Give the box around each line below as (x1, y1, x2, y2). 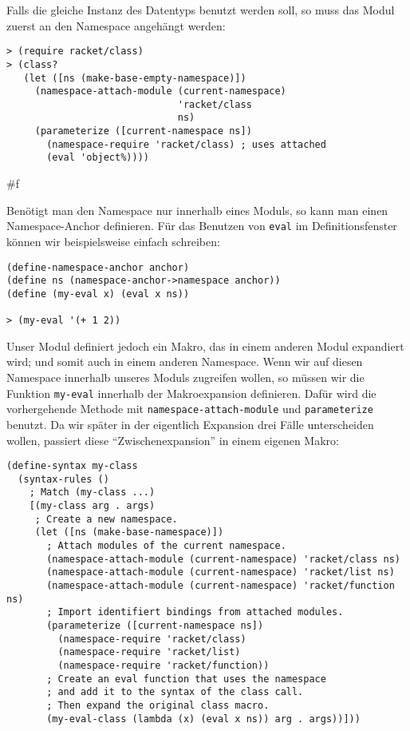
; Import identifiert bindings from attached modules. (46, 606, 344, 618)
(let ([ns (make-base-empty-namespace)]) (23, 72, 246, 84)
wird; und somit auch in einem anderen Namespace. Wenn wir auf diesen (6, 353, 363, 370)
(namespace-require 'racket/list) (57, 646, 241, 658)
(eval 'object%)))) (46, 152, 149, 164)
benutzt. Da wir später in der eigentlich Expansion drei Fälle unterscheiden (6, 415, 374, 432)
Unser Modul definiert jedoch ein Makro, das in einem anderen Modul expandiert (6, 337, 404, 354)
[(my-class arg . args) (29, 500, 156, 512)
